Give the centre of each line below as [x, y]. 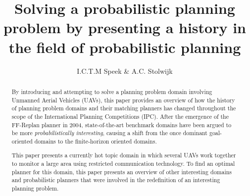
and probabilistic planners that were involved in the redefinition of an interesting [116, 180]
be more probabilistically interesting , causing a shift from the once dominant [109, 133]
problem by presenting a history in [125, 27]
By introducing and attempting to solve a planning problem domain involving [112, 91]
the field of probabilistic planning [125, 47]
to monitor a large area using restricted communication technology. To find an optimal [123, 164]
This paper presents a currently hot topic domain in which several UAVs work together [124, 155]
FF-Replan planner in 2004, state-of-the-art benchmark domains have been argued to [122, 124]
